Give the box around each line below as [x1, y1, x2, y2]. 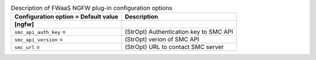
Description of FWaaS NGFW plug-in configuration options [11, 4, 173, 12]
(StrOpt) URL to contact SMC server [125, 43, 224, 51]
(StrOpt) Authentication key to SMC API [125, 28, 233, 36]
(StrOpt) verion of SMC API [125, 35, 200, 43]
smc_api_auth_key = [14, 28, 67, 36]
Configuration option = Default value [14, 13, 119, 21]
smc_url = [14, 43, 40, 51]
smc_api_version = [14, 35, 64, 43]
